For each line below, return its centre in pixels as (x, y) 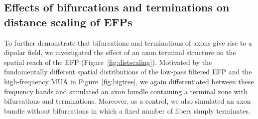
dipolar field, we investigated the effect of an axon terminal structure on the (120, 52)
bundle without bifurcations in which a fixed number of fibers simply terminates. (127, 110)
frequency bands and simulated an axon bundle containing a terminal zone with (126, 91)
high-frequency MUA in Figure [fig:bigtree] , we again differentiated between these (129, 81)
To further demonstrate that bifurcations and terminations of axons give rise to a (128, 42)
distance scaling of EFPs (68, 22)
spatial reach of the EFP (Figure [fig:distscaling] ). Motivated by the (108, 62)
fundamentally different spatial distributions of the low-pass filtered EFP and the (128, 72)
